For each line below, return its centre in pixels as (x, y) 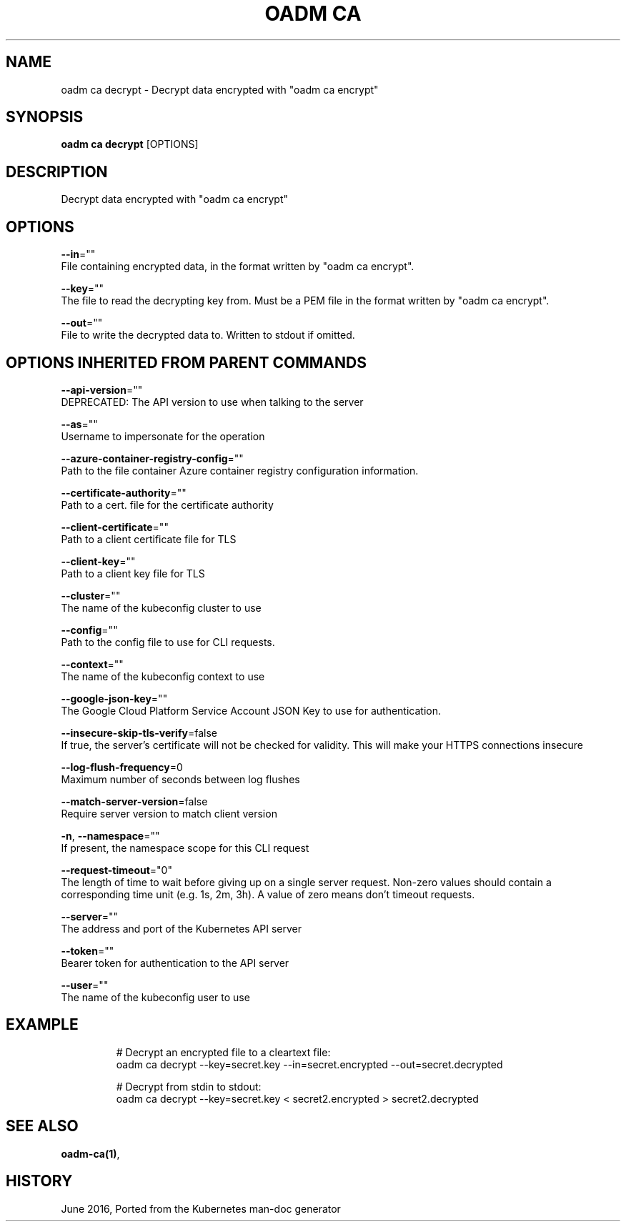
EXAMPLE (42, 1025)
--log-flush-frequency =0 (122, 767)
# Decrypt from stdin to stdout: (189, 1086)
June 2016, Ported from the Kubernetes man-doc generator (201, 1208)
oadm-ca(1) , (90, 1153)
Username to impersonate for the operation (163, 436)
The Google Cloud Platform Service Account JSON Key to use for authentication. (251, 710)
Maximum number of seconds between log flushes (180, 779)
